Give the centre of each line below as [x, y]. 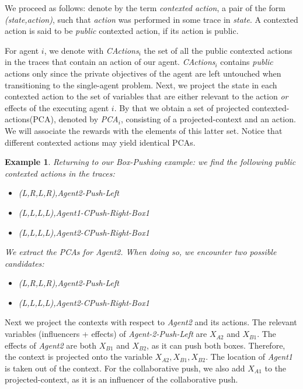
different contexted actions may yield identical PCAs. [100, 142]
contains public [247, 62]
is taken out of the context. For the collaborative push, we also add [125, 368]
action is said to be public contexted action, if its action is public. [122, 31]
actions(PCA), [30, 119]
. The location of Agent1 [249, 357]
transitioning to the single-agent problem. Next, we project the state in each [141, 85]
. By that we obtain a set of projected [182, 107]
